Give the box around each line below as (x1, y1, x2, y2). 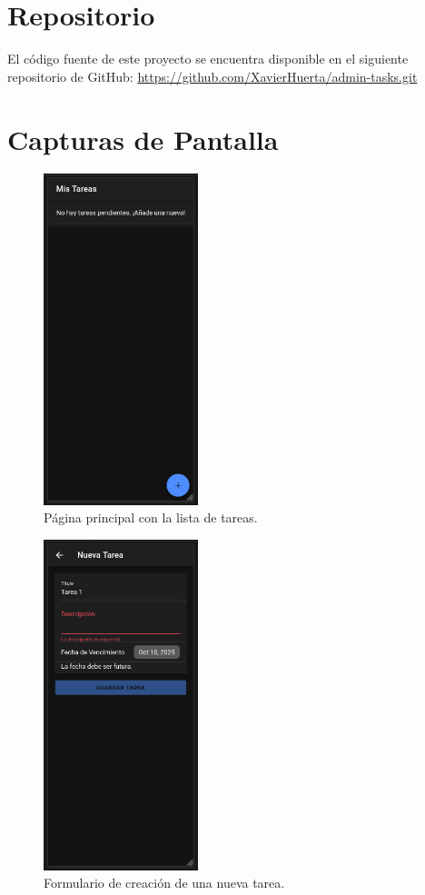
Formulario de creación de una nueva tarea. (44, 873, 285, 892)
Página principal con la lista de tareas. (44, 508, 258, 527)
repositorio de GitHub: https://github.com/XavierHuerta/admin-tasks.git (7, 66, 418, 85)
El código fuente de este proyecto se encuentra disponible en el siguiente (7, 49, 409, 68)
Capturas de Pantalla (7, 120, 279, 157)
